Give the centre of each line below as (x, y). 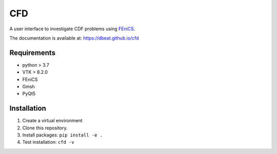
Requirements (33, 53)
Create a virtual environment (53, 121)
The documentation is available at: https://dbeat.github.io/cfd (74, 38)
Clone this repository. (45, 128)
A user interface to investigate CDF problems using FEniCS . (72, 29)
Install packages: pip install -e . (62, 135)
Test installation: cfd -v (48, 142)
